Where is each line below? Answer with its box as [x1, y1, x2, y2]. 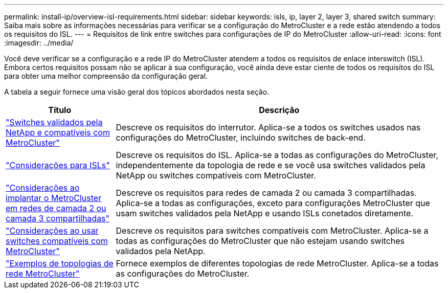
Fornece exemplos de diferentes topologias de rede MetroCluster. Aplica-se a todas [116, 258, 439, 268]
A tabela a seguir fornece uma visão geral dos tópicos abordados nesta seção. [4, 87, 270, 96]
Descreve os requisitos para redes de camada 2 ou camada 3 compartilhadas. [116, 188, 417, 198]
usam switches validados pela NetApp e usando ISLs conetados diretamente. [116, 208, 413, 218]
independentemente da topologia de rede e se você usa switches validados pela [116, 160, 425, 170]
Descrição [259, 105, 300, 115]
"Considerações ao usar [6, 226, 99, 236]
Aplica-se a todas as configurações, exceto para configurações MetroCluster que [116, 198, 430, 208]
